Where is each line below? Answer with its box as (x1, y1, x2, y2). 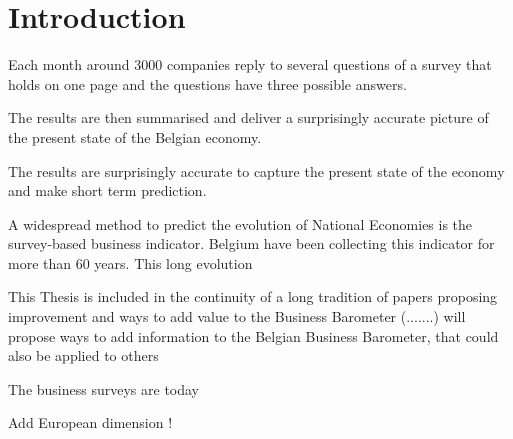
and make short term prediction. (8, 180, 207, 201)
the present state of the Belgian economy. (8, 126, 262, 147)
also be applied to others (8, 345, 159, 366)
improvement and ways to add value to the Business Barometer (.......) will (8, 306, 466, 327)
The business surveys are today (8, 378, 200, 399)
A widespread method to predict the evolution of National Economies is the (8, 213, 473, 234)
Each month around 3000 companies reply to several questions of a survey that (8, 54, 492, 75)
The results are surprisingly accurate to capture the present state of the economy (8, 160, 505, 181)
